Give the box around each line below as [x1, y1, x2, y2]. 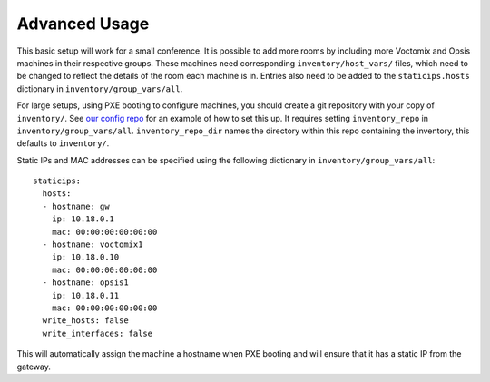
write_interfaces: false [42, 328, 153, 338]
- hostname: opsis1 [42, 278, 129, 288]
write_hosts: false [42, 316, 129, 326]
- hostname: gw [42, 201, 110, 211]
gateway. [16, 361, 52, 372]
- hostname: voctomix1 [42, 240, 143, 250]
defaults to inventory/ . [16, 138, 110, 149]
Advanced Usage [16, 14, 150, 34]
